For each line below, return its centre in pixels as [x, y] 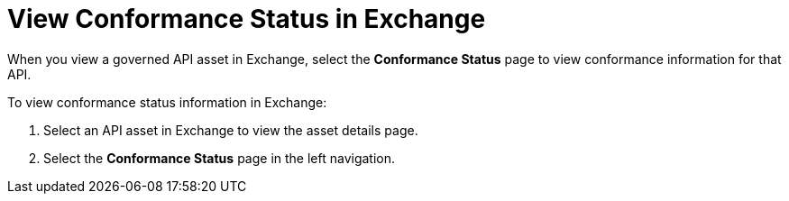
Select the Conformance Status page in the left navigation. [220, 158]
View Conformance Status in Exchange [247, 19]
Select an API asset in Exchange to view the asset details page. [231, 130]
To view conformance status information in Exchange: [167, 102]
